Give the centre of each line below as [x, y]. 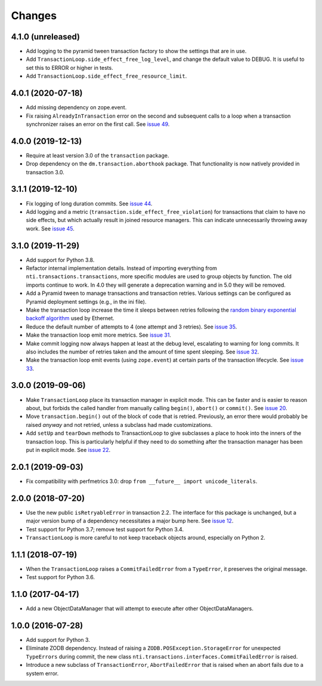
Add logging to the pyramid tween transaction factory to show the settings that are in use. [136, 51]
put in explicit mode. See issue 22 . [68, 450]
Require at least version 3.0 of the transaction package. [97, 155]
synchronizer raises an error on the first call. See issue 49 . [98, 124]
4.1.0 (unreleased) [46, 37]
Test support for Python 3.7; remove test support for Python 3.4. [105, 529]
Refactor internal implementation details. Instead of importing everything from [122, 268]
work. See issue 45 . [50, 228]
